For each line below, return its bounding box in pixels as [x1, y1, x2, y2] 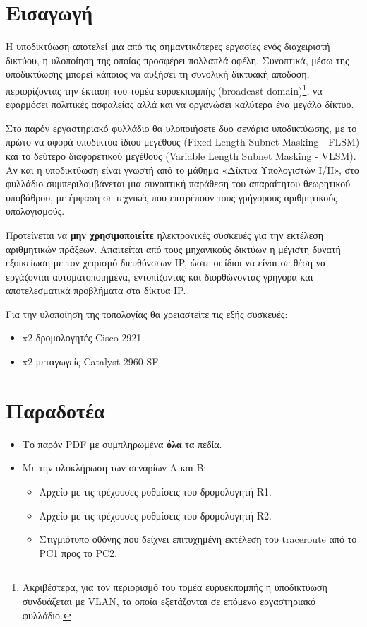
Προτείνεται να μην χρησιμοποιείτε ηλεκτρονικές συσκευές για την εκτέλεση [6, 227, 324, 242]
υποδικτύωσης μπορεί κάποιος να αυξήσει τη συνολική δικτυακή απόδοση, [6, 66, 310, 81]
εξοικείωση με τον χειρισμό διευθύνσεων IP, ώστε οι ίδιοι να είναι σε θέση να [6, 255, 326, 270]
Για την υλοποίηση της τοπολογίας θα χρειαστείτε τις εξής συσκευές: [6, 306, 288, 321]
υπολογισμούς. [6, 204, 65, 218]
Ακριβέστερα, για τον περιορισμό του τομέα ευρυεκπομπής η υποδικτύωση [22, 580, 327, 594]
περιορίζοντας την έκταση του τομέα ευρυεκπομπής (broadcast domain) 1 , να [6, 81, 323, 98]
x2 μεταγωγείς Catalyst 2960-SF [22, 354, 159, 369]
